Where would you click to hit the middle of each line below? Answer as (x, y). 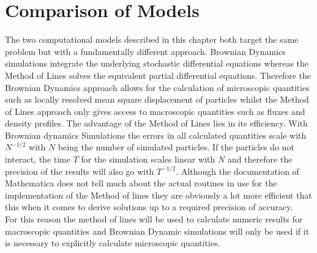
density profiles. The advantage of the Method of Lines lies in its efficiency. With (156, 123)
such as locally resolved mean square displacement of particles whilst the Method (157, 99)
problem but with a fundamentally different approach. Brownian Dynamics (145, 51)
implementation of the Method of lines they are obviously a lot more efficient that (158, 195)
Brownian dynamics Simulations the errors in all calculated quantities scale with (156, 135)
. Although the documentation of (237, 171)
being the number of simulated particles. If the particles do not (176, 147)
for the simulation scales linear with (148, 159)
